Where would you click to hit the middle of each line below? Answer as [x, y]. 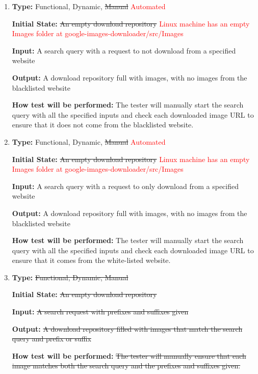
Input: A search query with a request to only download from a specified [125, 186]
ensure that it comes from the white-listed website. [91, 260]
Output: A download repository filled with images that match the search [127, 328]
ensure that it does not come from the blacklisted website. [103, 125]
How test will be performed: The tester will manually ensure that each [129, 355]
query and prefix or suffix [51, 339]
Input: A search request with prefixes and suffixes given [100, 312]
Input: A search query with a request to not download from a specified [124, 50]
